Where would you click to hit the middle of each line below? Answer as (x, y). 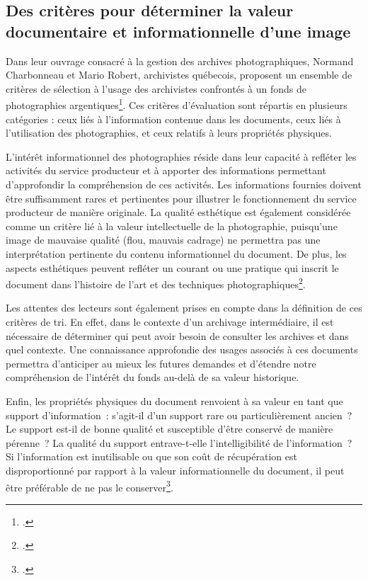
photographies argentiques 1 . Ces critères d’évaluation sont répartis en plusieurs (177, 104)
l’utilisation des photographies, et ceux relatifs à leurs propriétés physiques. (169, 133)
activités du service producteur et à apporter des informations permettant (166, 170)
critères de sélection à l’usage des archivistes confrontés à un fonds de (156, 88)
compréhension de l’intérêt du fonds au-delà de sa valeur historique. (153, 377)
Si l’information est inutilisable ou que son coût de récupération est (151, 456)
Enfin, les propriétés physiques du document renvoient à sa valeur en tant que (174, 400)
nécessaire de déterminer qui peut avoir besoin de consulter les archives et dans (177, 335)
